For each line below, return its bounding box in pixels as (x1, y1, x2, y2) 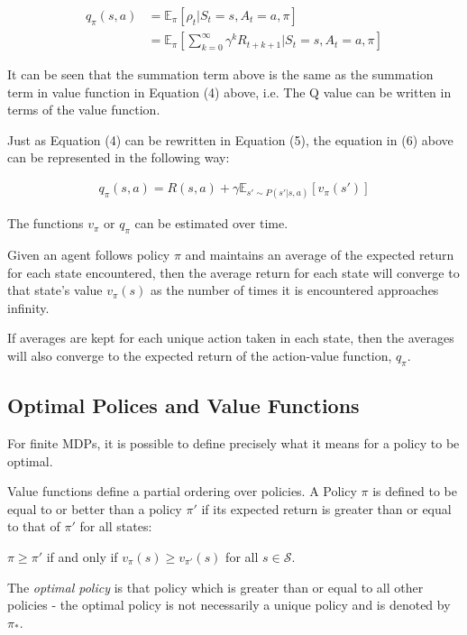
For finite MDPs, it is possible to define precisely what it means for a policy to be (7, 434, 460, 453)
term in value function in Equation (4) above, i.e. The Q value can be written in (7, 82, 452, 101)
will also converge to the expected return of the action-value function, (7, 346, 392, 365)
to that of (7, 517, 60, 536)
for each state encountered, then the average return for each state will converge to (7, 262, 460, 281)
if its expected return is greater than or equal (201, 499, 452, 518)
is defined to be (372, 482, 457, 501)
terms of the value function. (7, 100, 160, 119)
